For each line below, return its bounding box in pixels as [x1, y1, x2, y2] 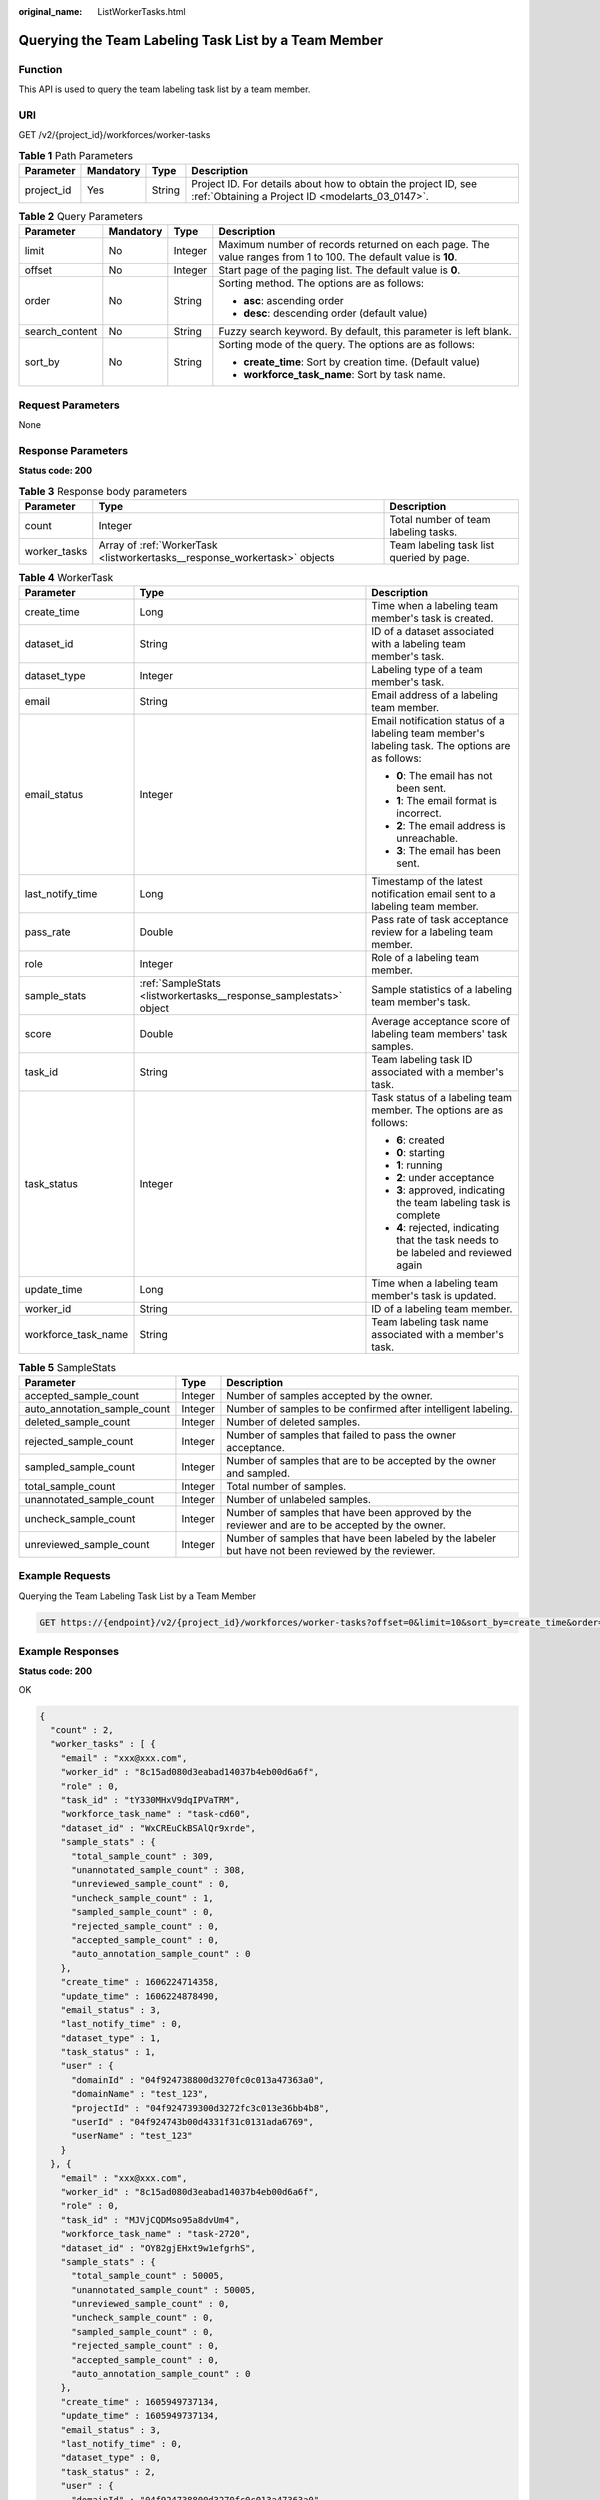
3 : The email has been [396, 844, 502, 858]
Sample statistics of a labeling [371, 983, 513, 997]
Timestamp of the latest [371, 875, 484, 889]
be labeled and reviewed [396, 1246, 512, 1260]
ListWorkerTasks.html [97, 6, 186, 17]
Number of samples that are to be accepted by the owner [226, 1453, 497, 1467]
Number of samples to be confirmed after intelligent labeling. [226, 1401, 514, 1415]
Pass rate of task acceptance [371, 913, 509, 927]
